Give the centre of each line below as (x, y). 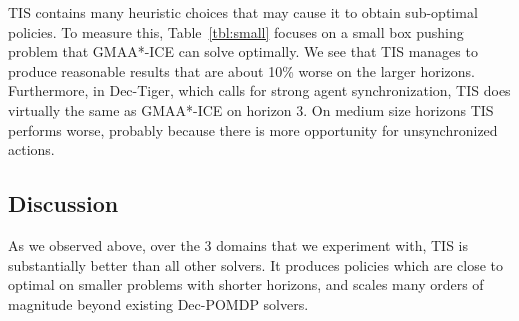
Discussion (63, 203)
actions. (31, 149)
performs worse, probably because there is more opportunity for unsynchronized (253, 129)
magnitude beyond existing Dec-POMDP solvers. (158, 303)
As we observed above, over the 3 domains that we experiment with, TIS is (238, 244)
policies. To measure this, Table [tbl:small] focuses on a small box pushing (236, 31)
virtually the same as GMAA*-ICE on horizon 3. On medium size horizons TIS (251, 109)
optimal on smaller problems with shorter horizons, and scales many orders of (246, 284)
